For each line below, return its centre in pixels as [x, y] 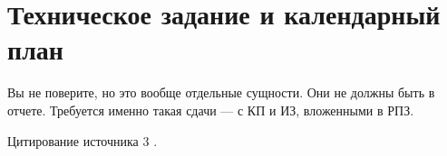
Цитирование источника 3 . [83, 140]
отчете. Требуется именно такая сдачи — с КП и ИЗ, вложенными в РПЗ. [211, 110]
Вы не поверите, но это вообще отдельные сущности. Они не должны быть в [221, 92]
